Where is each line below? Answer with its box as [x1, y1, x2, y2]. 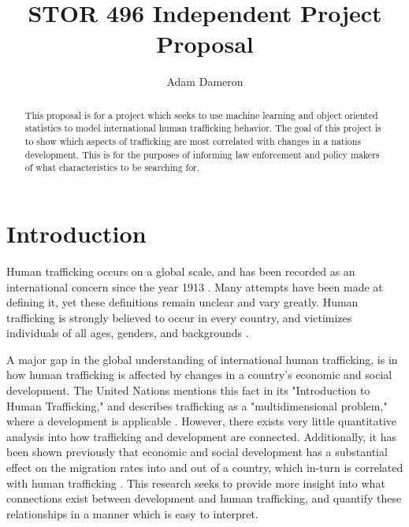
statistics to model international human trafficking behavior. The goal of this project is [24, 121, 381, 135]
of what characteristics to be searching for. [24, 161, 200, 174]
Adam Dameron [166, 73, 244, 90]
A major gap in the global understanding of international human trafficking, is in [6, 351, 398, 367]
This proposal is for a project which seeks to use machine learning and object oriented [24, 108, 378, 121]
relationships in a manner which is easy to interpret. [6, 505, 258, 521]
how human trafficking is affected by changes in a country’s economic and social [6, 366, 392, 383]
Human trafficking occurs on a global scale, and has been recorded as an [6, 262, 355, 279]
